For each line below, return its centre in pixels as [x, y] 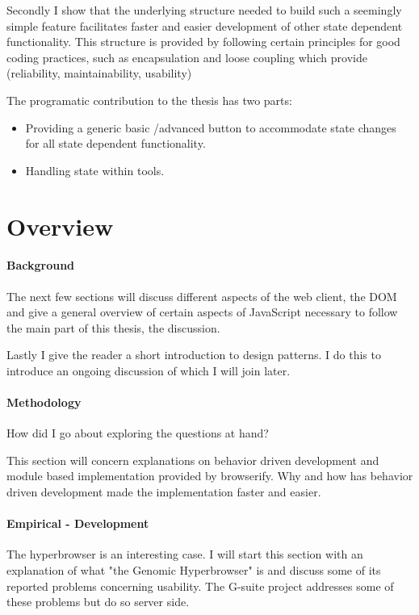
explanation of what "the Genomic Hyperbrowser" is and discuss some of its [194, 570]
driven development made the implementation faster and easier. [164, 492]
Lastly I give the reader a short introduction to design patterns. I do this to [194, 355]
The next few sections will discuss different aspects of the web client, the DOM [202, 296]
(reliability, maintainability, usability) [99, 73]
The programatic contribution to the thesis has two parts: [149, 100]
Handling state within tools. [95, 170]
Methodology [44, 402]
